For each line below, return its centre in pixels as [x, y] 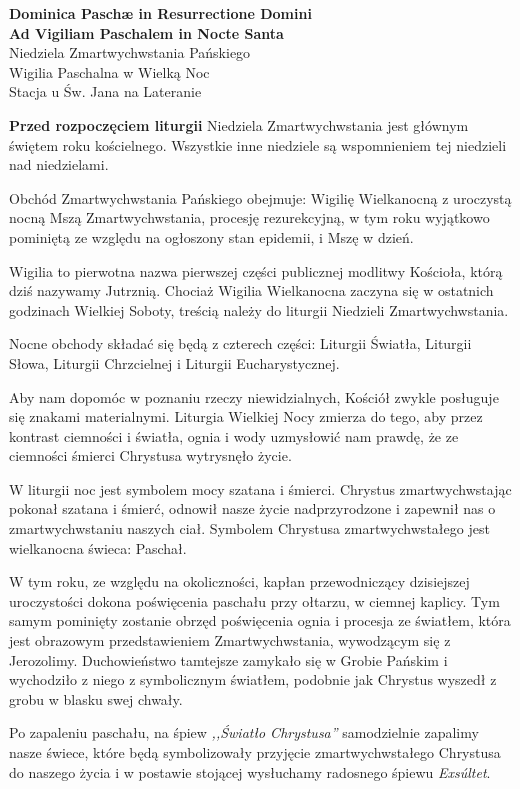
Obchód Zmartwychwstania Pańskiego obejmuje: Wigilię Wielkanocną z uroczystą [260, 197]
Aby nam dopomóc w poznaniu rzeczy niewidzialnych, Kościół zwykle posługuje [254, 396]
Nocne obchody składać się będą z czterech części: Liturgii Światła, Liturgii [240, 343]
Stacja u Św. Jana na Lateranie [105, 91]
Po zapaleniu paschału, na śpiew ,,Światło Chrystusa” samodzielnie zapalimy [244, 732]
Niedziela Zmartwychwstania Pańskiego [130, 52]
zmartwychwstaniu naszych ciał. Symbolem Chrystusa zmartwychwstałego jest [249, 528]
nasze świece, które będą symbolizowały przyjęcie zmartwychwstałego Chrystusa [255, 752]
